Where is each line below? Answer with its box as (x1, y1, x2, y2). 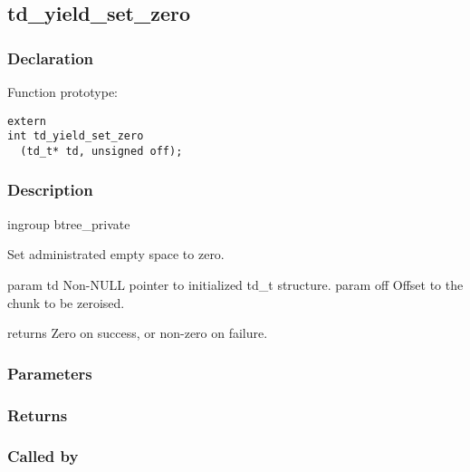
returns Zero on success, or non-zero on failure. (7, 323, 268, 342)
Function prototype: (7, 82, 118, 101)
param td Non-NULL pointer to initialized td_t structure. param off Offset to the (7, 275, 464, 294)
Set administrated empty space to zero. (7, 245, 225, 264)
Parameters (7, 361, 92, 384)
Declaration (7, 46, 94, 69)
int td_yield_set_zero (7, 130, 144, 143)
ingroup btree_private (7, 214, 130, 233)
